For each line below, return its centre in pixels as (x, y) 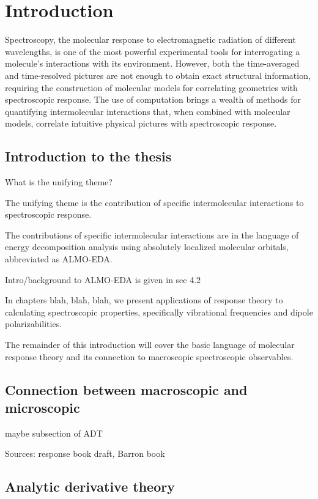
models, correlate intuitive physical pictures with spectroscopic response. (141, 123)
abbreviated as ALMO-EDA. (59, 259)
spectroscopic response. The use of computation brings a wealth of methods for (153, 99)
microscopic (43, 407)
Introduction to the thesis (88, 156)
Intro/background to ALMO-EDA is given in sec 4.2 (103, 279)
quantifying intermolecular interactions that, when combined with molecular (148, 111)
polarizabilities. (34, 324)
